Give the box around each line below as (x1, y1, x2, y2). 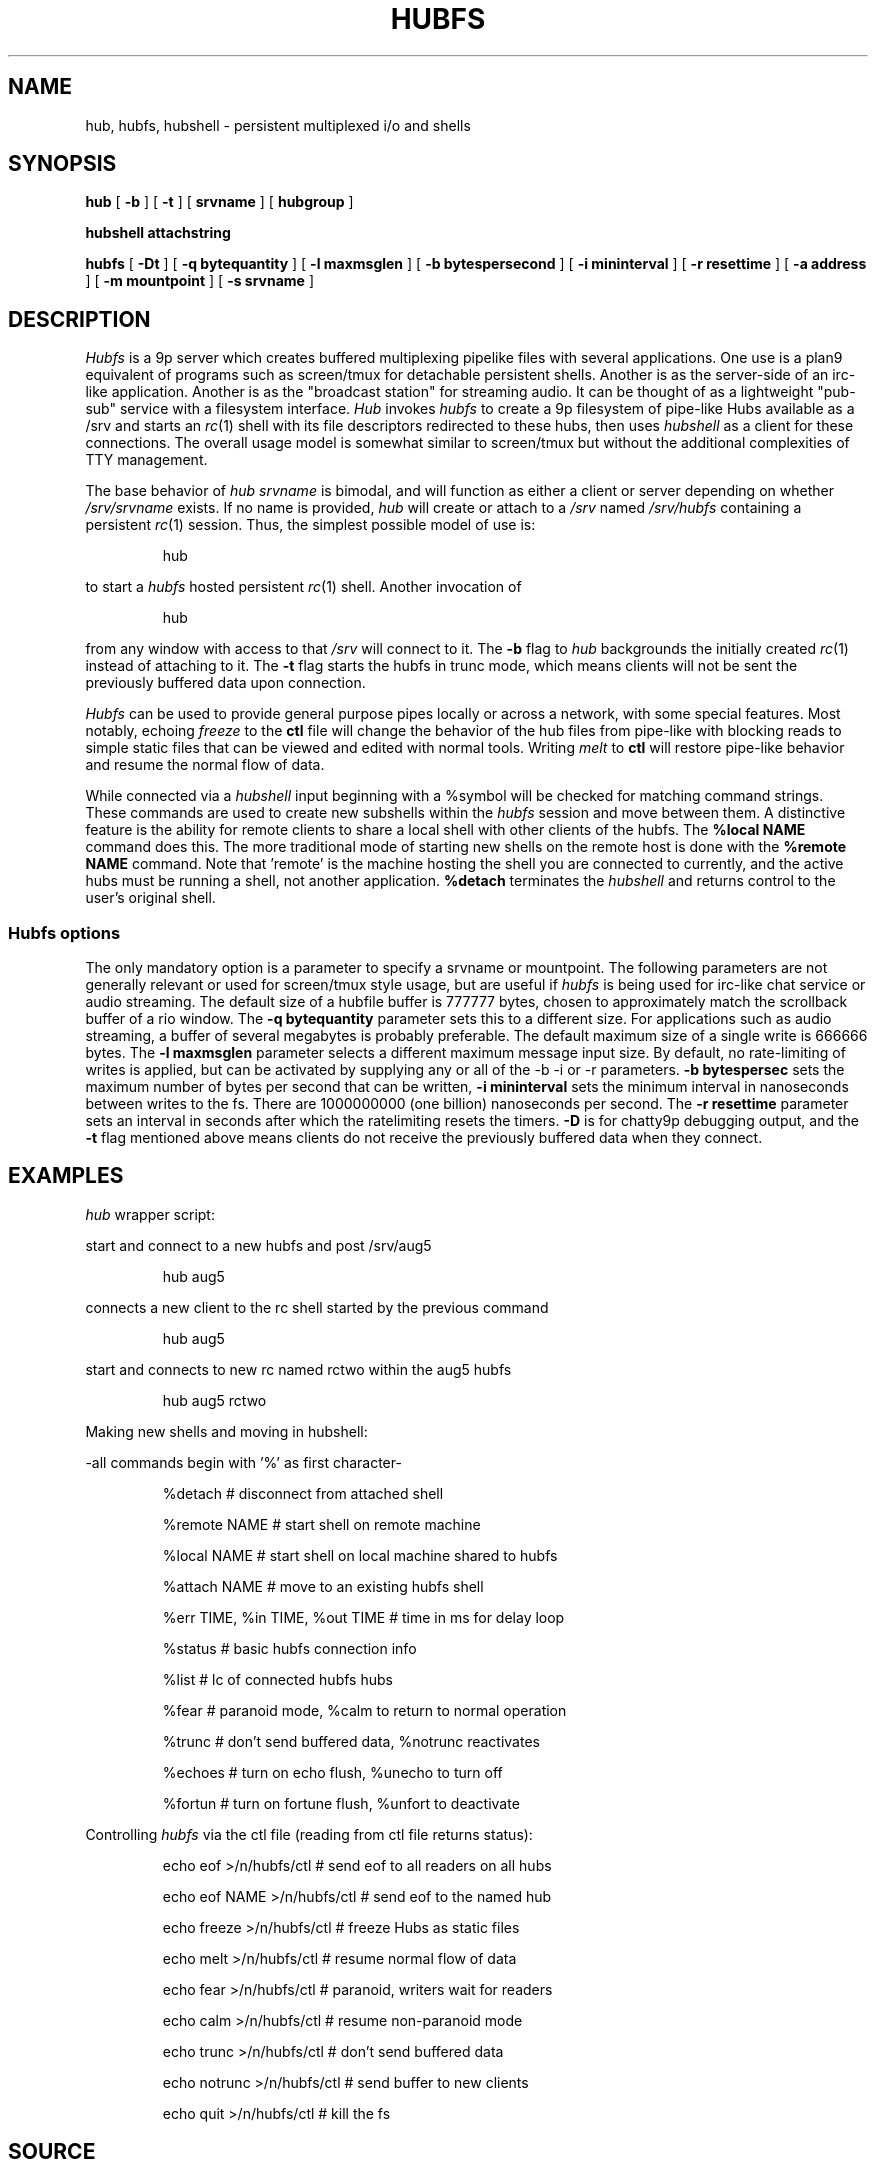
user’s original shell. (85, 889, 216, 907)
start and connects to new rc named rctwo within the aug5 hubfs (85, 1360, 512, 1378)
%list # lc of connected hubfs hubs (162, 1670, 393, 1688)
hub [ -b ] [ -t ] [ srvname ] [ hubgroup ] (85, 193, 354, 211)
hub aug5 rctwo (162, 1391, 267, 1409)
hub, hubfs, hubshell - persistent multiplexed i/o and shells (85, 116, 471, 134)
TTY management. (85, 451, 208, 469)
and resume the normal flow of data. (85, 756, 325, 774)
